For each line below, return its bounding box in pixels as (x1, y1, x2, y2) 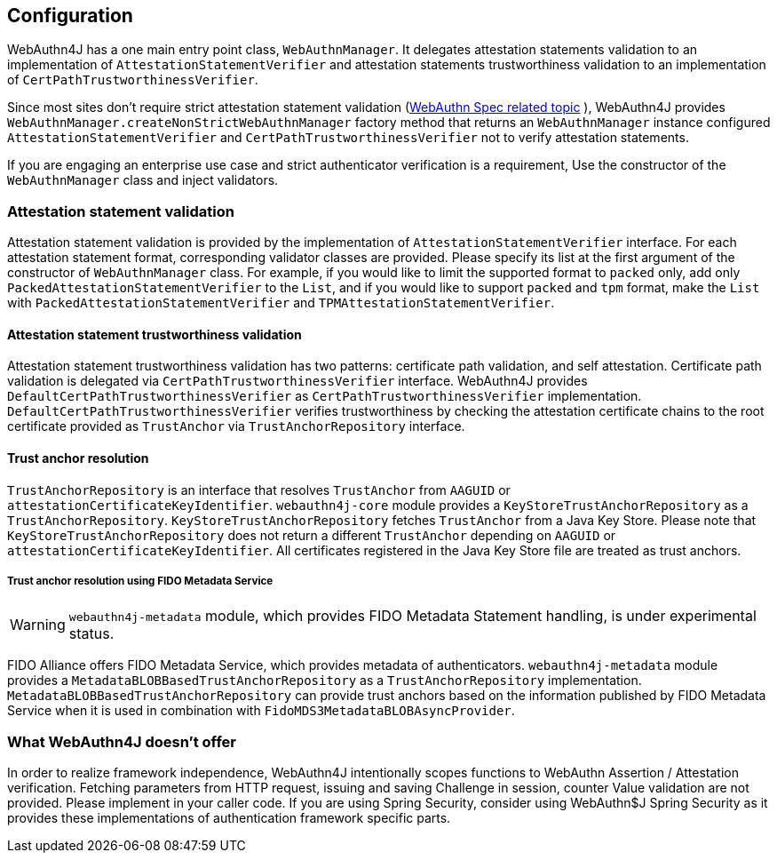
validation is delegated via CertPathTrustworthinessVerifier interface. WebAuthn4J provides (7, 373, 588, 389)
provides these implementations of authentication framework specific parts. (7, 810, 451, 826)
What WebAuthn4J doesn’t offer (7, 732, 236, 751)
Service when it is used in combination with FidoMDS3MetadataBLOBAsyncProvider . (7, 703, 515, 719)
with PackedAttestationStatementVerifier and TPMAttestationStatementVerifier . (7, 295, 555, 311)
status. (68, 625, 115, 643)
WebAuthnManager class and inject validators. (7, 172, 279, 188)
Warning (10, 616, 66, 634)
